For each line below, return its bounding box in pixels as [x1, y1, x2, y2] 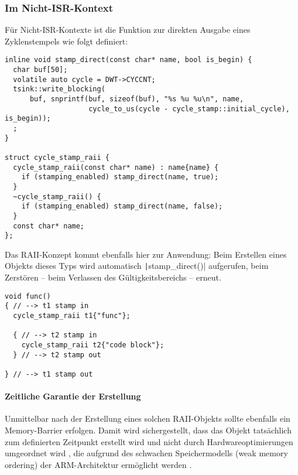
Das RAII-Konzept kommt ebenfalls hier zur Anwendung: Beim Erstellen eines [5, 248, 287, 260]
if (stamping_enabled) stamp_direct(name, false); [21, 202, 223, 211]
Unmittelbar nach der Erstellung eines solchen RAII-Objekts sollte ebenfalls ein [5, 412, 290, 425]
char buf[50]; [13, 66, 68, 74]
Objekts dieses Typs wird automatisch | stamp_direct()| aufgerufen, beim [5, 259, 269, 272]
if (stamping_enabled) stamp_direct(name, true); [21, 173, 219, 182]
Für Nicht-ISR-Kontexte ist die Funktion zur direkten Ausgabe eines [5, 23, 251, 36]
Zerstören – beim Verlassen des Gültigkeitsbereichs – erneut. [5, 271, 221, 283]
